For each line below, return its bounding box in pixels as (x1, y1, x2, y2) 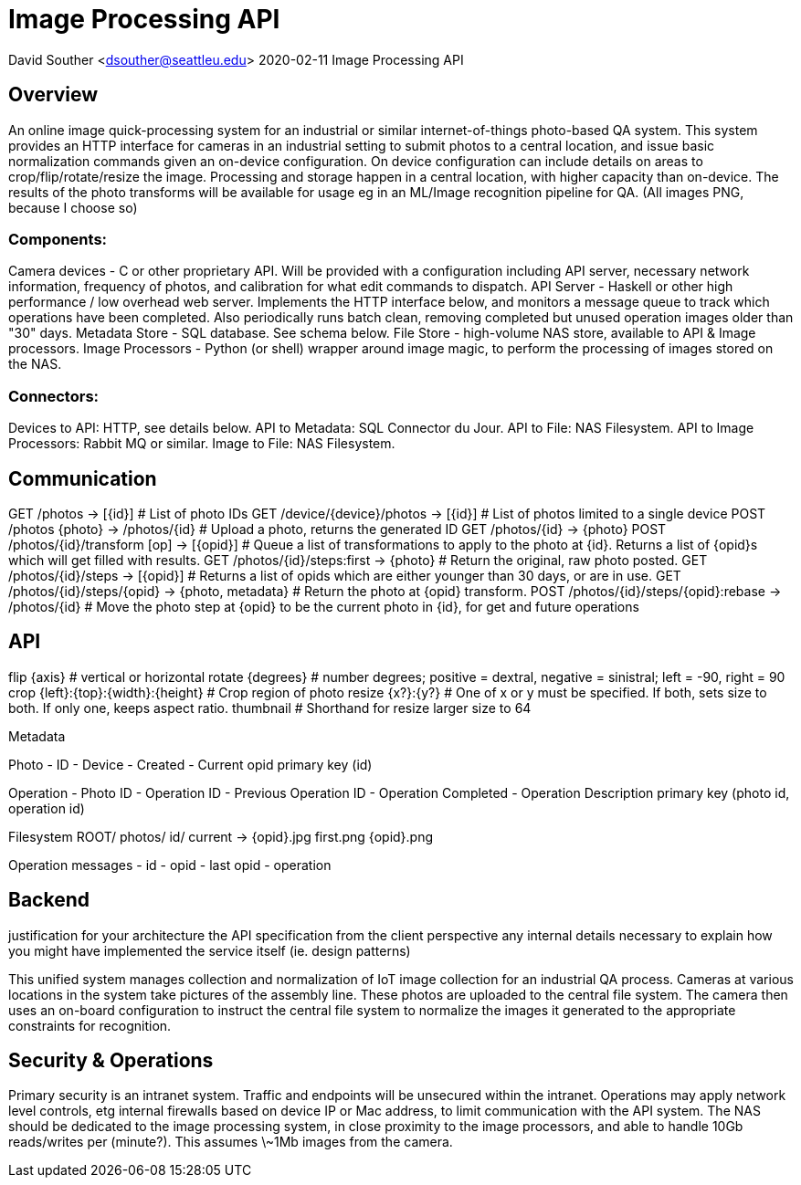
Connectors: (8, 386, 100, 405)
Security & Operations (8, 1049, 214, 1073)
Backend (8, 888, 90, 912)
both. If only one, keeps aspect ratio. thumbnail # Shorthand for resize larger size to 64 (8, 699, 532, 716)
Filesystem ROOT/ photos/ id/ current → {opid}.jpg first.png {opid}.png (8, 828, 434, 844)
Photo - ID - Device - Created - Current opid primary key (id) (8, 756, 373, 772)
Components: (8, 229, 108, 248)
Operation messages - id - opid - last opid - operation (8, 856, 332, 873)
